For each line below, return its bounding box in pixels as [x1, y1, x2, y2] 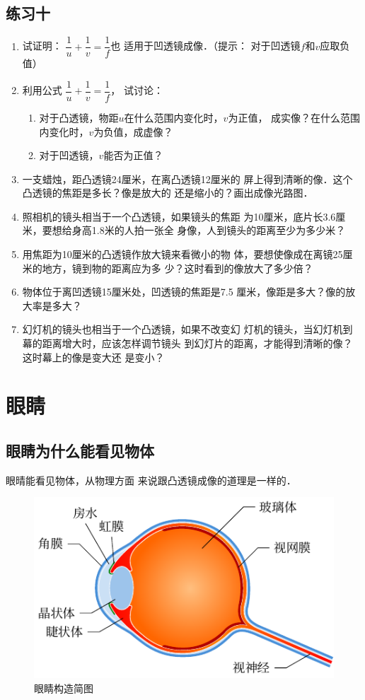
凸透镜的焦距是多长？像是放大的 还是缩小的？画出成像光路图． [22, 185, 313, 200]
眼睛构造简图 [34, 680, 93, 695]
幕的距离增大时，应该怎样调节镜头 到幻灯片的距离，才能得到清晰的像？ [22, 336, 353, 351]
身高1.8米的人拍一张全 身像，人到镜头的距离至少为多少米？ [71, 223, 346, 238]
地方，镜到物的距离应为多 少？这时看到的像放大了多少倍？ [42, 260, 313, 275]
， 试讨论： [110, 83, 163, 98]
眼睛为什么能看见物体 [6, 440, 154, 461]
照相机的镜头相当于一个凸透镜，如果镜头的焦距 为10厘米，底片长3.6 [22, 209, 336, 223]
